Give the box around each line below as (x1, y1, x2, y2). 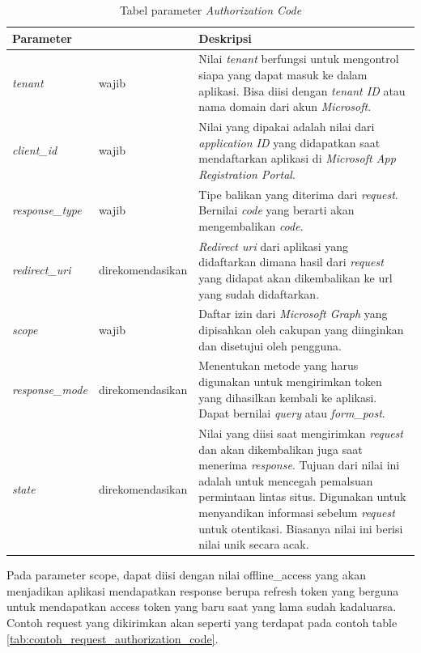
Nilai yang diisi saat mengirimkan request (198, 425, 403, 441)
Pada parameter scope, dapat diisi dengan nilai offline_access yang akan (6, 566, 366, 583)
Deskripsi (198, 29, 252, 46)
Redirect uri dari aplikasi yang (198, 237, 349, 254)
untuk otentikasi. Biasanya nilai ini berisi (198, 519, 403, 536)
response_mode (12, 380, 87, 397)
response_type (12, 201, 82, 218)
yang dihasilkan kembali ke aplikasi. (198, 388, 377, 405)
